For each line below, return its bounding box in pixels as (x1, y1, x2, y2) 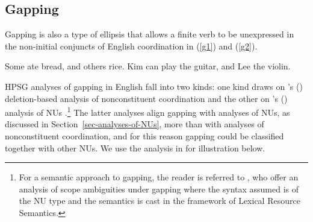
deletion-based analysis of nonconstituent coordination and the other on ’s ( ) (5, 92, 288, 104)
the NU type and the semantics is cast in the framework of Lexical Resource (19, 194, 300, 207)
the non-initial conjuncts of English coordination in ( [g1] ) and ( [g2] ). (5, 39, 258, 52)
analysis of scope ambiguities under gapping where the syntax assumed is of (19, 182, 299, 195)
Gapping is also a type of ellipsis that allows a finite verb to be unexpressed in (5, 28, 294, 40)
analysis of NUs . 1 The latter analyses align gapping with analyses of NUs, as (5, 104, 290, 118)
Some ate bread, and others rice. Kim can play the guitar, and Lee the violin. (5, 60, 291, 72)
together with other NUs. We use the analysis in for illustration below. (5, 141, 265, 154)
